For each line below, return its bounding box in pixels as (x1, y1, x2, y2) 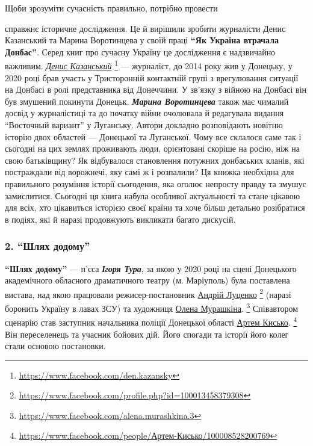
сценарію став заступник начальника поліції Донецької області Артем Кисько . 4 (5, 314, 297, 328)
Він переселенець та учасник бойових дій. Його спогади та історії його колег (5, 327, 289, 340)
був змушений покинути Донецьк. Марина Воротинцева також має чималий (5, 94, 289, 107)
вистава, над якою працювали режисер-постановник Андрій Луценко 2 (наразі (5, 286, 291, 300)
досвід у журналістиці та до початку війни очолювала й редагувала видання (5, 107, 284, 119)
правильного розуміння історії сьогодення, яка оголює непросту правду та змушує (5, 177, 306, 190)
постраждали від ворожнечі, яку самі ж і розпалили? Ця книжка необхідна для (5, 166, 294, 178)
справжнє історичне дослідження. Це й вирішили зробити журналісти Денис (5, 22, 286, 34)
